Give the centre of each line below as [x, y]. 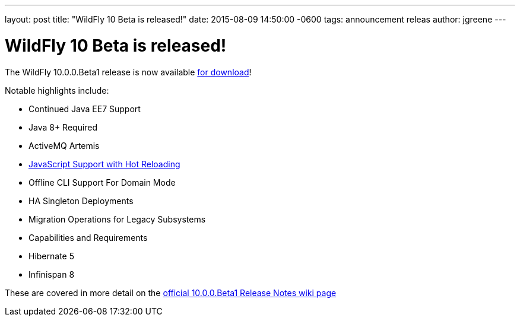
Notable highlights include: [57, 90]
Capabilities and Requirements [88, 237]
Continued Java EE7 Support [85, 109]
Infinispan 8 [52, 274]
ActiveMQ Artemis [64, 145]
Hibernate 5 [51, 256]
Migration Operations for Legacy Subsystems [117, 219]
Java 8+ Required [63, 127]
